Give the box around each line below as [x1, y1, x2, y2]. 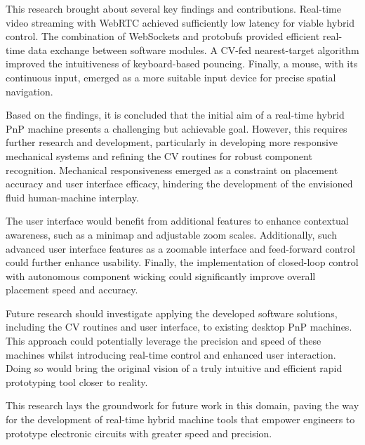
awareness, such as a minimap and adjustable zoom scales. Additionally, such [6, 227, 337, 241]
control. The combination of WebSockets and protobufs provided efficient [6, 29, 320, 44]
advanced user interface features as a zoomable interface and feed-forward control [6, 241, 355, 255]
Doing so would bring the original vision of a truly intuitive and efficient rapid [6, 361, 343, 376]
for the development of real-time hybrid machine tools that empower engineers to [6, 412, 355, 427]
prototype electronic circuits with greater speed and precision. [6, 425, 272, 440]
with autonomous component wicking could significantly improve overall [6, 268, 316, 283]
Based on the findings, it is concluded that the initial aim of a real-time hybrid [6, 107, 345, 122]
